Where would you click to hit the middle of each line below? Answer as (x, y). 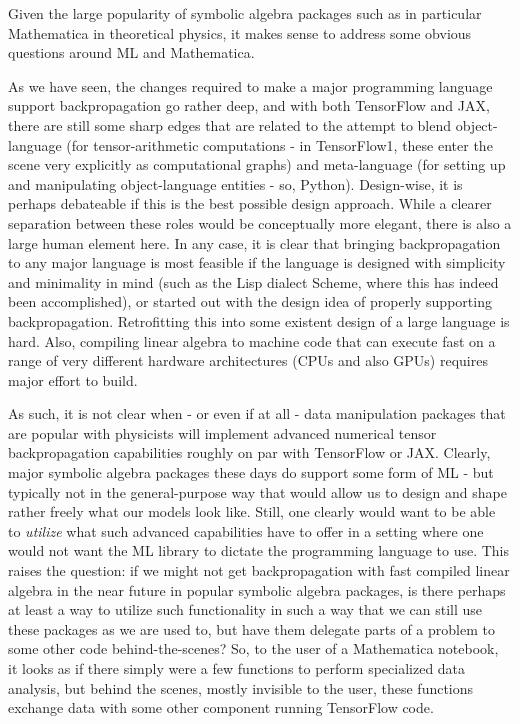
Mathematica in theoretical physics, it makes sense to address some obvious (240, 32)
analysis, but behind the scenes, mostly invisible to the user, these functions (241, 687)
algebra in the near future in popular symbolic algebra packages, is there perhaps (257, 589)
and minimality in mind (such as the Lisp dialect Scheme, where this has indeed (253, 281)
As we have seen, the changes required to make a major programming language (250, 85)
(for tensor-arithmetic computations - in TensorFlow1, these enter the (279, 144)
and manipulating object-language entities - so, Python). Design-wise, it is (235, 183)
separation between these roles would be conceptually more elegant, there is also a (260, 222)
